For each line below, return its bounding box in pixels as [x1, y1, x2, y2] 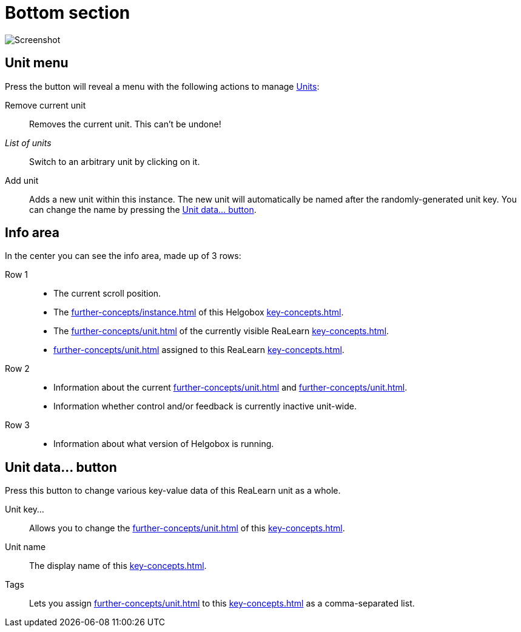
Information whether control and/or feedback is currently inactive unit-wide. [53, 401, 357, 412]
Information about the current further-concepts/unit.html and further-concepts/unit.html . [53, 382, 408, 393]
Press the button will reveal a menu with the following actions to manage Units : [5, 81, 320, 92]
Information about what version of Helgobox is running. [53, 439, 274, 449]
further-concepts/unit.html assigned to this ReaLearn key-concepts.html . [53, 345, 345, 355]
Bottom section [5, 2, 130, 23]
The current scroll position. [53, 288, 161, 299]
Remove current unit [5, 99, 86, 110]
